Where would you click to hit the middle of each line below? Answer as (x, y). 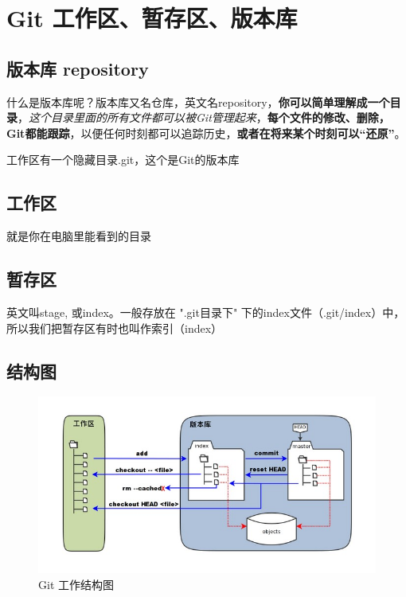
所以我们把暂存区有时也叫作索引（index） (115, 328)
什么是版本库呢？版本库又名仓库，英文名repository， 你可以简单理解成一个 (198, 101)
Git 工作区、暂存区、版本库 (152, 18)
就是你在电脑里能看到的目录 (79, 236)
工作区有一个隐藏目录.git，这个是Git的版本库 (123, 160)
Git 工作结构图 (76, 584)
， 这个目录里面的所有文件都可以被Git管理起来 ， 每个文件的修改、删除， (204, 117)
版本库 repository (78, 68)
